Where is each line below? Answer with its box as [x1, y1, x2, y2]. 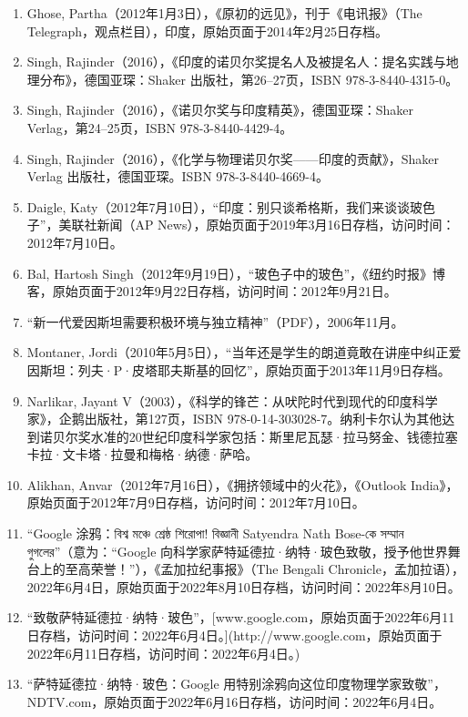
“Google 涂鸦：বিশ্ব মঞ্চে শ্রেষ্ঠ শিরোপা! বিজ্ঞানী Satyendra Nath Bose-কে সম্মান [26, 524, 404, 543]
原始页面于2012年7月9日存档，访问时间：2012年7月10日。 [26, 493, 365, 512]
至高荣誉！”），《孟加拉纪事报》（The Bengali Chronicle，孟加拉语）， [65, 559, 464, 579]
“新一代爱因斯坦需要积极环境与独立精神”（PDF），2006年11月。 [26, 312, 404, 331]
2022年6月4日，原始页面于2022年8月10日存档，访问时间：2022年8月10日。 [26, 577, 461, 596]
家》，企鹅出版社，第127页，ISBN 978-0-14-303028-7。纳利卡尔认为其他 [26, 409, 443, 428]
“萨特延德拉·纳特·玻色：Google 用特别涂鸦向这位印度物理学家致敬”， [26, 674, 446, 693]
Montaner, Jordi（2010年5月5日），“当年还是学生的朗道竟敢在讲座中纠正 [26, 343, 449, 362]
